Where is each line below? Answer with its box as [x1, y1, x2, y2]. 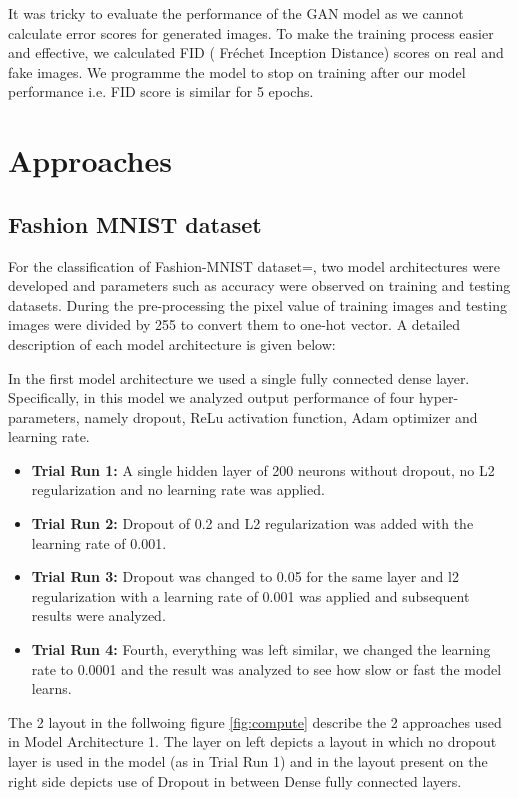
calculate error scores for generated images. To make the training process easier [8, 22, 494, 43]
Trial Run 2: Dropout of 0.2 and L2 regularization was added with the [31, 513, 474, 534]
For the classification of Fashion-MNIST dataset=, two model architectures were [8, 255, 501, 276]
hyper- [418, 387, 459, 408]
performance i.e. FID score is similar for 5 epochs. [8, 81, 314, 102]
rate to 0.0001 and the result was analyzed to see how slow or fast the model [31, 658, 502, 679]
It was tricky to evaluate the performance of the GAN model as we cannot [8, 3, 464, 23]
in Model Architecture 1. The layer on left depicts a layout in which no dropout [8, 731, 497, 752]
